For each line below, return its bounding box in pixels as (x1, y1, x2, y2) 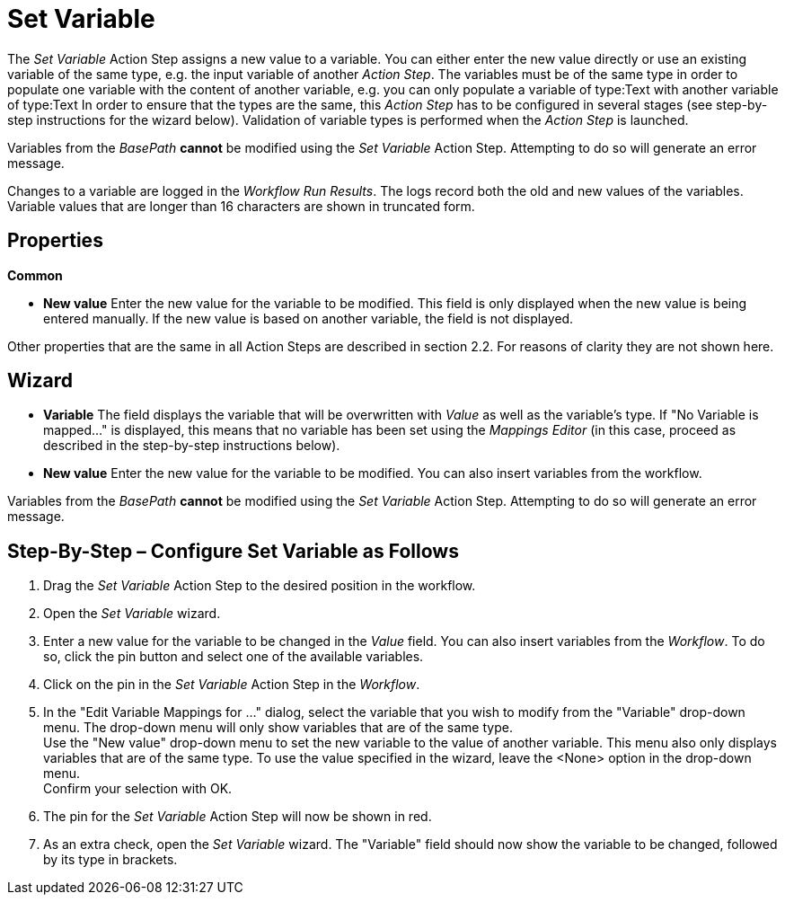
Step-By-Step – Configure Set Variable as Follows (7, 539, 459, 562)
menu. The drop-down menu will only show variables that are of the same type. (43, 720, 513, 736)
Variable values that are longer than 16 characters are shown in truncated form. (7, 198, 475, 214)
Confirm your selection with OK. (43, 781, 233, 797)
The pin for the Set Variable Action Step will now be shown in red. (43, 809, 432, 825)
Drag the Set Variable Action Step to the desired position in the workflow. (43, 578, 476, 594)
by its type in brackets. (43, 852, 178, 868)
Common (7, 267, 63, 283)
